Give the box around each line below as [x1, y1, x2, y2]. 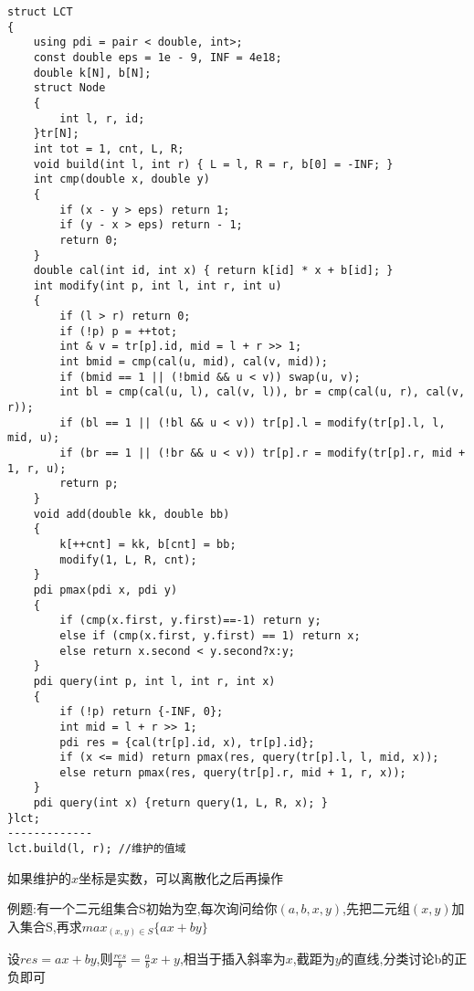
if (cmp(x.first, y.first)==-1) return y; [59, 614, 321, 627]
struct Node [33, 81, 106, 95]
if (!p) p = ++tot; [59, 324, 178, 338]
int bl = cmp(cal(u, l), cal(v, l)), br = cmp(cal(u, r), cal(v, [59, 385, 466, 399]
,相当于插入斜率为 [179, 949, 286, 968]
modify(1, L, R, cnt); [59, 553, 197, 566]
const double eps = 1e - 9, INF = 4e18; [33, 50, 282, 64]
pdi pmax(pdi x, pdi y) [33, 583, 178, 596]
